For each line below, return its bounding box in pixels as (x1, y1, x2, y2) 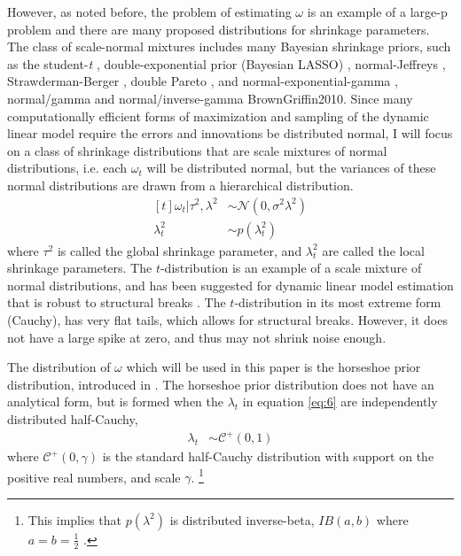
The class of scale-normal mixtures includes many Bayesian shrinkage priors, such (7, 37, 451, 56)
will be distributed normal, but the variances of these (146, 158, 436, 177)
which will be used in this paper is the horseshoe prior (126, 358, 421, 376)
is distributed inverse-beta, (169, 510, 315, 529)
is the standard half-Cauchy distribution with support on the (102, 447, 434, 466)
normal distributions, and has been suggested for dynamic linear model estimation (7, 275, 454, 294)
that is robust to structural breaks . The (7, 293, 226, 312)
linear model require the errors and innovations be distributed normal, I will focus (7, 124, 453, 143)
